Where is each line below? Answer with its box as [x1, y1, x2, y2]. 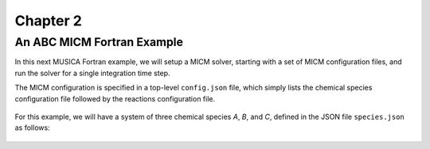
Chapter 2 [14, 12, 83, 29]
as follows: [14, 123, 51, 132]
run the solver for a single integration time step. [14, 68, 170, 78]
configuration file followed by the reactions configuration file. [14, 94, 216, 103]
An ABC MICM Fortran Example [14, 35, 183, 49]
